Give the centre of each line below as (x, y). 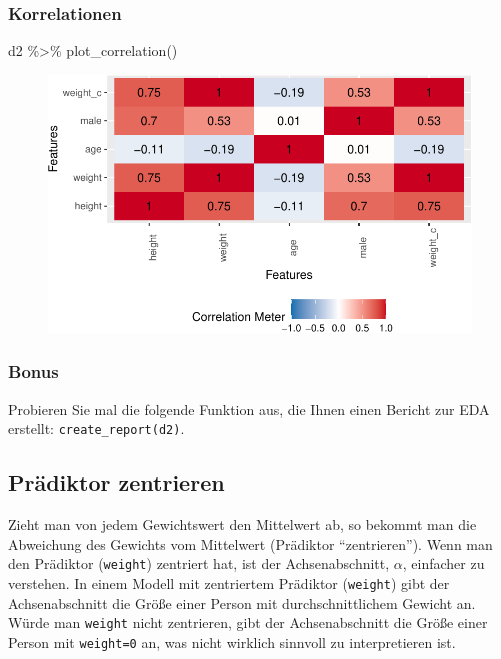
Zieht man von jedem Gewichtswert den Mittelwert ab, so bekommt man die (242, 524)
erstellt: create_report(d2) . (96, 428)
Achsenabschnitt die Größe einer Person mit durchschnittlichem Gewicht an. (242, 602)
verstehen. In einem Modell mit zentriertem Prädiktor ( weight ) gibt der (229, 583)
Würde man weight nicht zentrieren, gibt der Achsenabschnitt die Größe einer (248, 622)
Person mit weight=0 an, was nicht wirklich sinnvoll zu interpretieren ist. (232, 641)
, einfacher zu (443, 563)
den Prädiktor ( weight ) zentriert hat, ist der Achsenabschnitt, (199, 563)
